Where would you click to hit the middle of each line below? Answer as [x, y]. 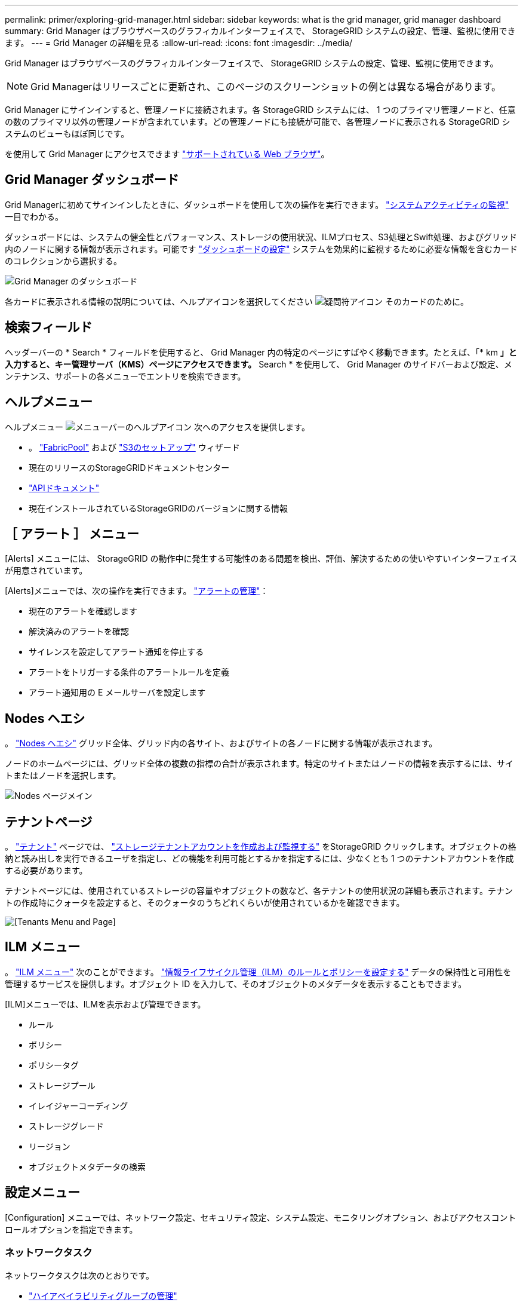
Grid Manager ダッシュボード [92, 180]
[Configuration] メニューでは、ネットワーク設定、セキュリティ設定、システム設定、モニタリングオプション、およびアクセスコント [261, 1217]
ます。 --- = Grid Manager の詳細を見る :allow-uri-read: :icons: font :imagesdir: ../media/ [179, 43]
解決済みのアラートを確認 [79, 632]
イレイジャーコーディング [79, 1105]
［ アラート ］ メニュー [72, 534]
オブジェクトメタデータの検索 [87, 1166]
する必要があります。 [46, 871]
